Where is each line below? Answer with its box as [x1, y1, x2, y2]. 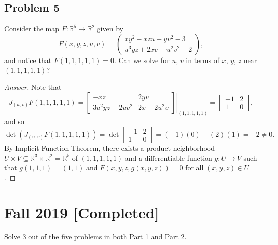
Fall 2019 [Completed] [4, 202, 159, 222]
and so [4, 116, 24, 127]
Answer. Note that [4, 81, 62, 92]
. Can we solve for [114, 54, 170, 65]
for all [185, 162, 204, 173]
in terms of [186, 54, 219, 65]
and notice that [4, 54, 52, 65]
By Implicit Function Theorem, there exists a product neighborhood [4, 143, 215, 153]
